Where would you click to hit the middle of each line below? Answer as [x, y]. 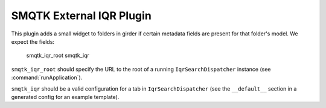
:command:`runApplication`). [47, 77]
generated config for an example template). [65, 97]
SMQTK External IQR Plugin [81, 16]
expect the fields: [33, 41]
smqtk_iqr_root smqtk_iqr [58, 55]
